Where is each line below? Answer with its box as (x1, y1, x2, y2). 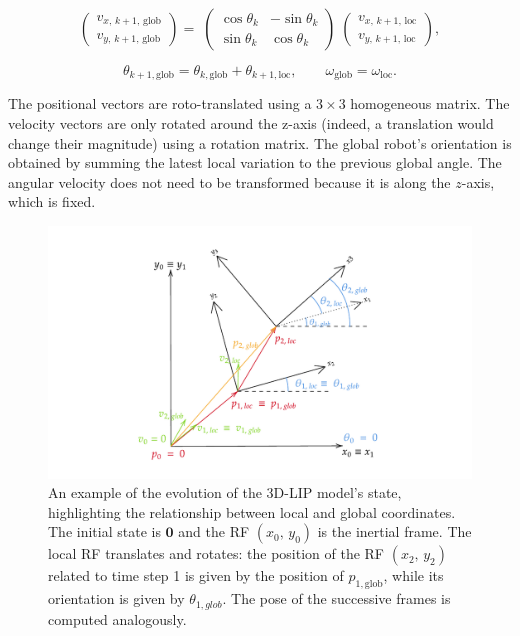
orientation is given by (48, 588, 185, 609)
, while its (383, 565, 444, 586)
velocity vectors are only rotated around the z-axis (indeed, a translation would (8, 113, 494, 134)
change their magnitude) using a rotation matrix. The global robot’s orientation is (8, 132, 512, 153)
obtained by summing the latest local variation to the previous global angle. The (8, 152, 502, 173)
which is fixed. (8, 191, 96, 212)
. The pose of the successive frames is (222, 588, 451, 609)
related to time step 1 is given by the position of (48, 565, 344, 586)
